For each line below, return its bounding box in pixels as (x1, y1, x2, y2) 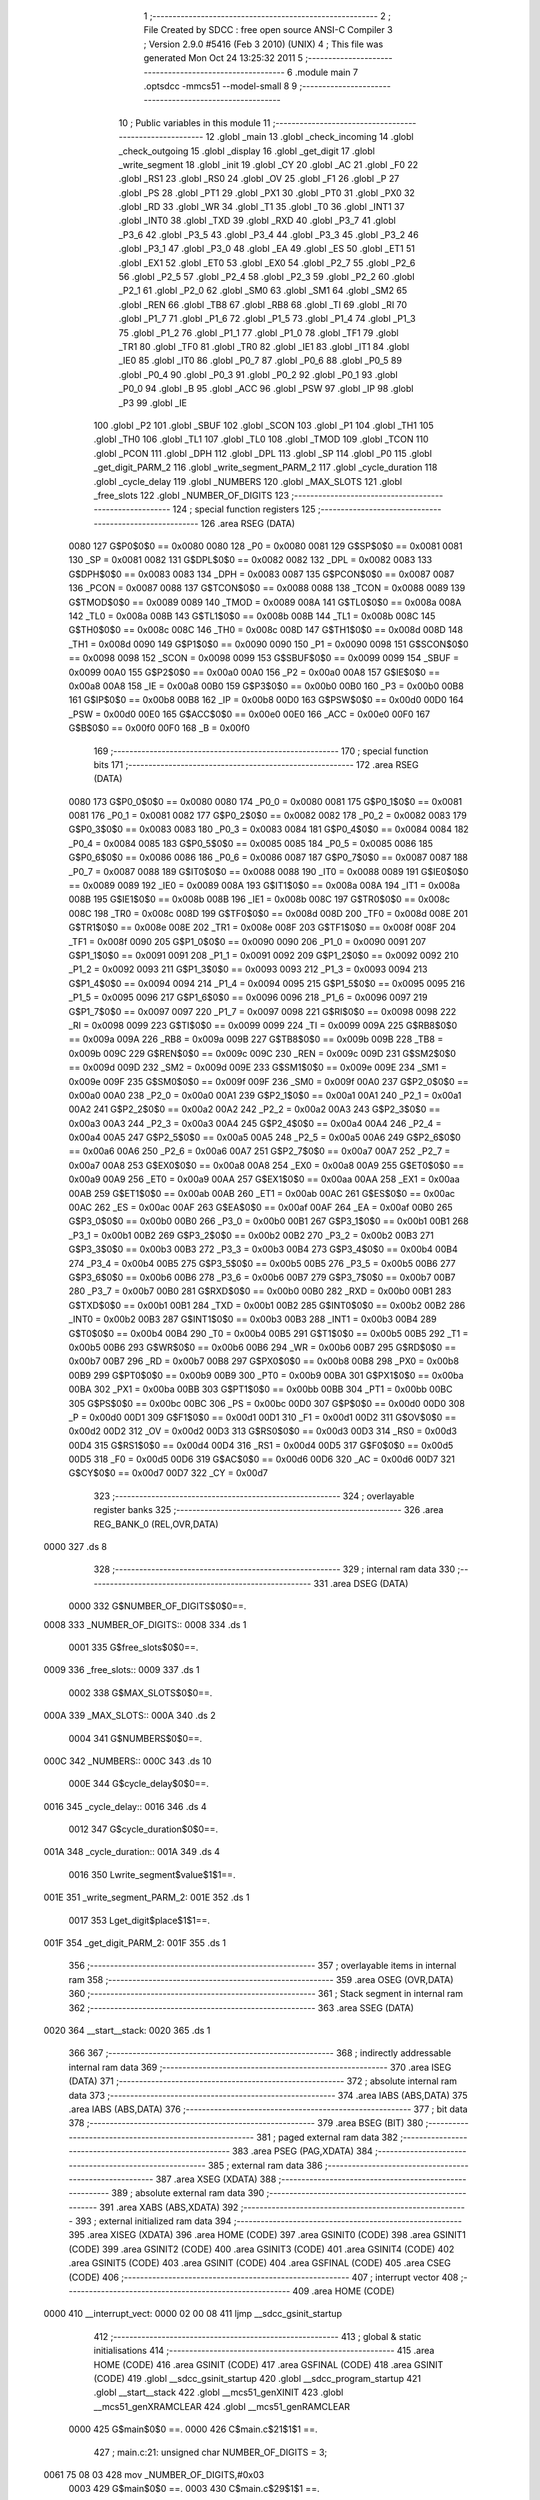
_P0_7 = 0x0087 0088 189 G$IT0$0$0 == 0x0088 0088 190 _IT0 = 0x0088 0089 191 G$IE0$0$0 (68, 865, 469, 877)
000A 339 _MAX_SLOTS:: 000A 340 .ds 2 (43, 1710, 216, 1722)
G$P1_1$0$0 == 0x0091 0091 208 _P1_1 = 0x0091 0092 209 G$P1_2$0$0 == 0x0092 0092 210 (68, 950, 459, 961)
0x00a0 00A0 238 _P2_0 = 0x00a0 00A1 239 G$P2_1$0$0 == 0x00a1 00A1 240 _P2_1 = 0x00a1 (68, 1089, 462, 1101)
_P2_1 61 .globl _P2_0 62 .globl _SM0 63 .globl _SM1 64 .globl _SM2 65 (118, 285, 408, 297)
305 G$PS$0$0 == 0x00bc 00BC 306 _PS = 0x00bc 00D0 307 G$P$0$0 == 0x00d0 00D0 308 (68, 1397, 465, 1409)
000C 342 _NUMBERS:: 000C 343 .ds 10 (43, 1755, 212, 1767)
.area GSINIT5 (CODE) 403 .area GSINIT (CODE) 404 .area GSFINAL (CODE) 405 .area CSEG (68, 2257, 452, 2269)
